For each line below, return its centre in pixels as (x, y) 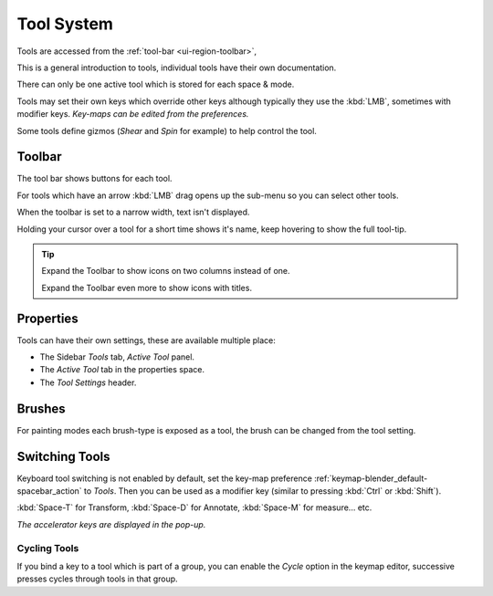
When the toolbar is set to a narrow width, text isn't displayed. (133, 212)
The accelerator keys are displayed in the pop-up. (111, 524)
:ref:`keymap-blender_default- (371, 478)
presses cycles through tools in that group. (97, 579)
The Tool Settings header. (88, 382)
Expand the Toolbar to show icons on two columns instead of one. (166, 271)
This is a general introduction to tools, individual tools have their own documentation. (177, 68)
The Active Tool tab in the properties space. (122, 370)
